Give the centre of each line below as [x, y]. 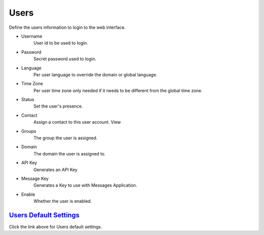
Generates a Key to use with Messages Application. [85, 185]
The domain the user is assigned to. [70, 153]
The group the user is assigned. [66, 138]
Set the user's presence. [58, 106]
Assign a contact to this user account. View [77, 122]
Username [32, 36]
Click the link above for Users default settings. [55, 227]
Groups [29, 131]
